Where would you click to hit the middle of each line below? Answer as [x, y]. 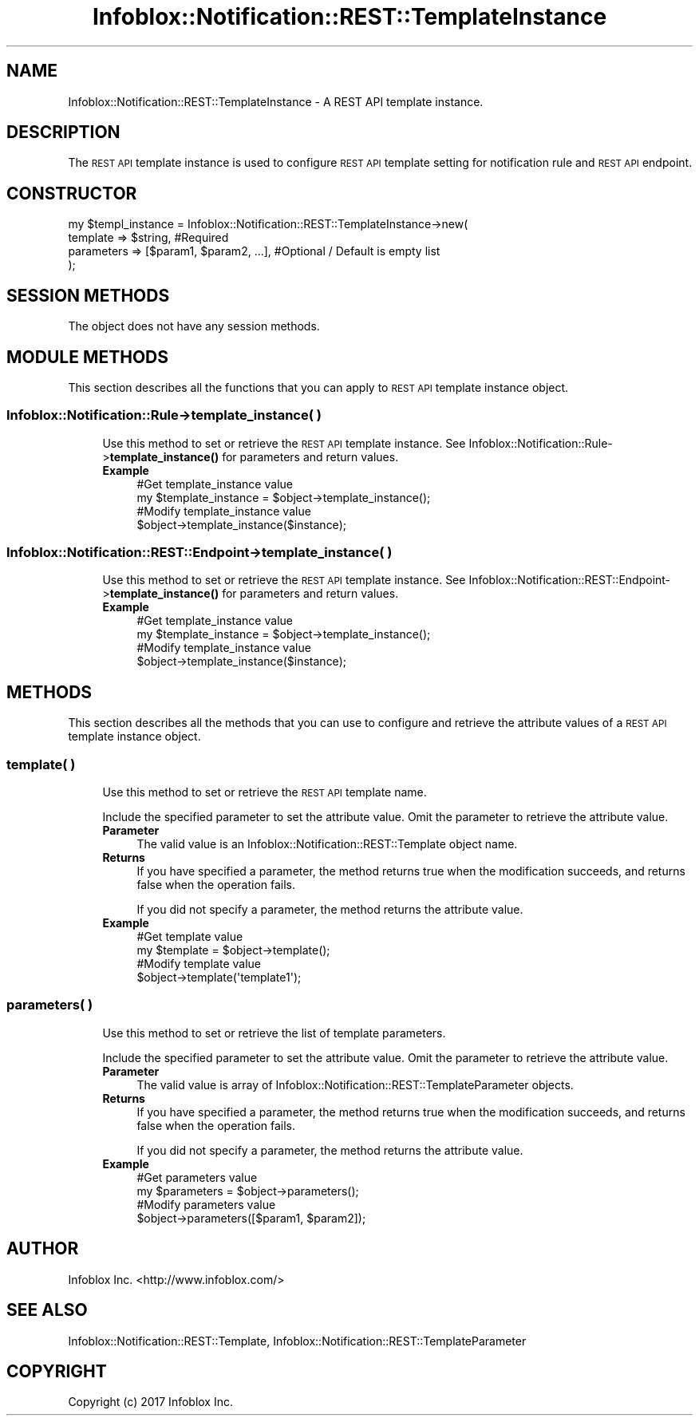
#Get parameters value [197, 1177]
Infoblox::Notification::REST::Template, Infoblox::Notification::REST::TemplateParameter [297, 1341]
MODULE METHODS [88, 357]
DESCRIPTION [63, 132]
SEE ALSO [47, 1310]
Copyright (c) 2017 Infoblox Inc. [150, 1402]
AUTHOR [43, 1249]
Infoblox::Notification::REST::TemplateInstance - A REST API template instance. [276, 101]
